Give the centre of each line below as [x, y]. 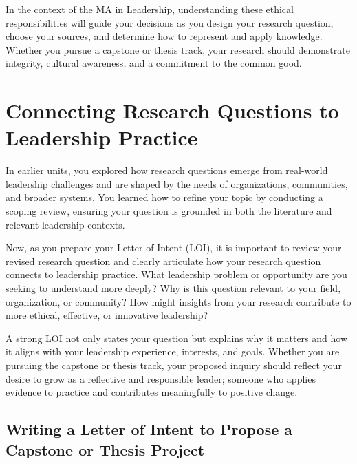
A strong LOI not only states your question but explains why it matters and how [176, 338]
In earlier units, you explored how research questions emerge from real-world [167, 170]
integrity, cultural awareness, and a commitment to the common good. [154, 63]
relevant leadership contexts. [65, 224]
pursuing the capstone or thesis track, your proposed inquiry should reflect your [174, 365]
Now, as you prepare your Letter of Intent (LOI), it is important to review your [174, 247]
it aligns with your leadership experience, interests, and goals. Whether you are [173, 351]
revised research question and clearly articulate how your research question [163, 261]
